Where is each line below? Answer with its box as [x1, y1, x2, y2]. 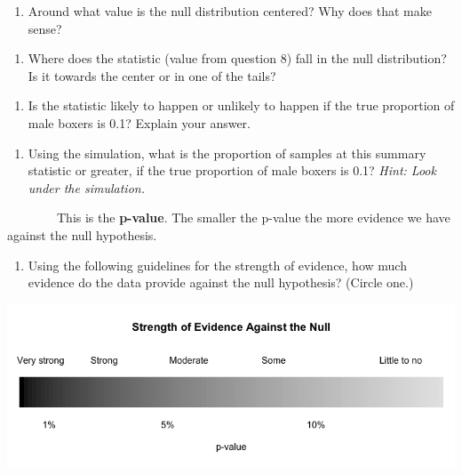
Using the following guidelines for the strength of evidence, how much [28, 255, 407, 274]
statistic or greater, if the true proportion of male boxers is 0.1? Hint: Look [28, 161, 436, 180]
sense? [28, 19, 62, 37]
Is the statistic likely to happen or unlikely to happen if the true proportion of [28, 96, 455, 115]
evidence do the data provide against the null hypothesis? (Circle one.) [28, 273, 414, 292]
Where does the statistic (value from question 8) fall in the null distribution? [28, 49, 447, 68]
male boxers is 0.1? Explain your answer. [28, 113, 251, 132]
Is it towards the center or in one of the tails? [28, 66, 276, 85]
